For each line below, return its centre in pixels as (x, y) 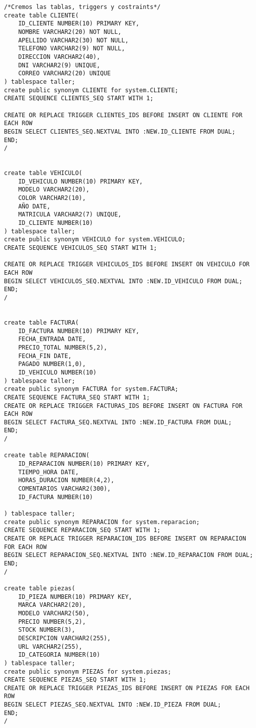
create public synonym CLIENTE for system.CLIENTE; (91, 90)
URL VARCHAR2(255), (50, 646)
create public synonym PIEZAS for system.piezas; (88, 671)
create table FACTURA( (42, 322)
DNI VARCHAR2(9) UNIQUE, (59, 65)
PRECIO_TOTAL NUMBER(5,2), (63, 347)
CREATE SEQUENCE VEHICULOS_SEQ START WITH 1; (81, 248)
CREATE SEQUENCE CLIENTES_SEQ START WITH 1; (79, 98)
